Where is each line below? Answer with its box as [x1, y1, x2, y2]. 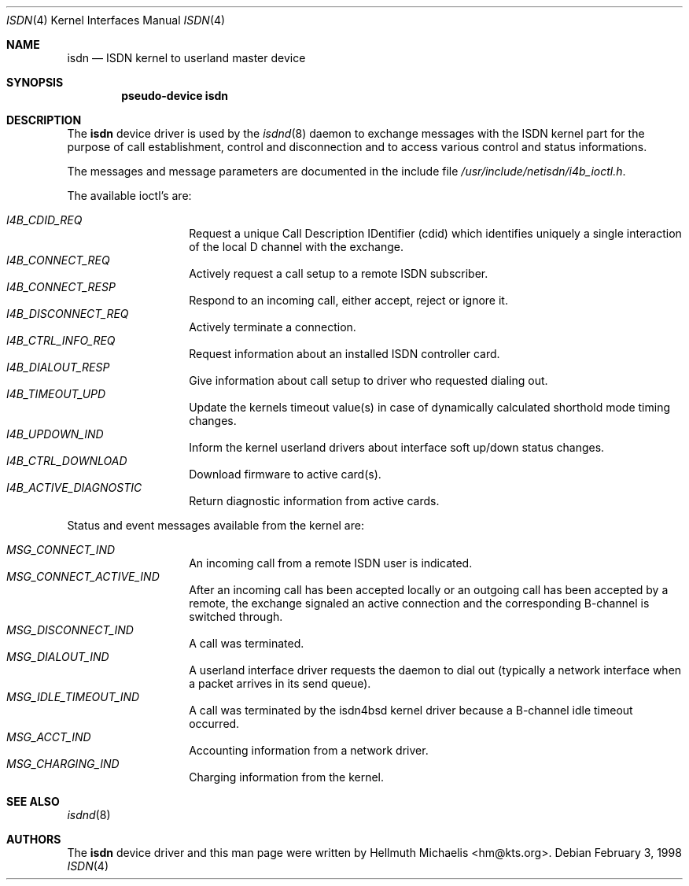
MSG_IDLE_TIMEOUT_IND [6, 690, 140, 703]
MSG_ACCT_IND [6, 730, 91, 744]
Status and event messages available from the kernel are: [67, 519, 364, 532]
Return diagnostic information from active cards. [189, 494, 440, 508]
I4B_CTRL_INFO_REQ [6, 334, 116, 347]
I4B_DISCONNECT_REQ [6, 307, 129, 320]
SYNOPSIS [6, 76, 64, 89]
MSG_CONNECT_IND [6, 543, 116, 556]
